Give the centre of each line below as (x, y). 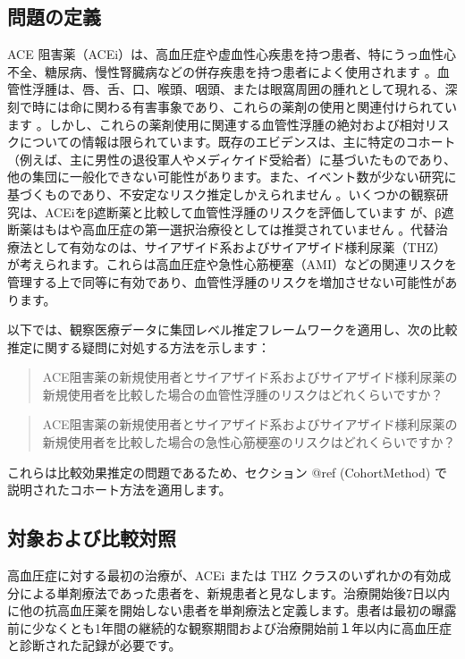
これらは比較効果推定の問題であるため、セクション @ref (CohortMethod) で (227, 472)
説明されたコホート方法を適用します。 (119, 490)
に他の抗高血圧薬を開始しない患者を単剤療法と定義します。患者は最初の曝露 (232, 610)
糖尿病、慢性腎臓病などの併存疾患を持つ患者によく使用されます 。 (241, 71)
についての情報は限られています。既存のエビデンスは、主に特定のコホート (237, 142)
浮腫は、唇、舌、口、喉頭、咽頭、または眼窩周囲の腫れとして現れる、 (238, 89)
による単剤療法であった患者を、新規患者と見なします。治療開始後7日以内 (235, 592)
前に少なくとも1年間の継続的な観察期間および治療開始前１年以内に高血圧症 (229, 627)
